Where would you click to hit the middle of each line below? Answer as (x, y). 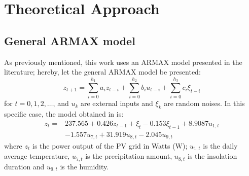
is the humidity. (84, 166)
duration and (24, 166)
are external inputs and (117, 103)
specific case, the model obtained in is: (64, 114)
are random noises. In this (204, 103)
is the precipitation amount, (129, 156)
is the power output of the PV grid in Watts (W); (110, 146)
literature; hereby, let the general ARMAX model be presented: (102, 72)
